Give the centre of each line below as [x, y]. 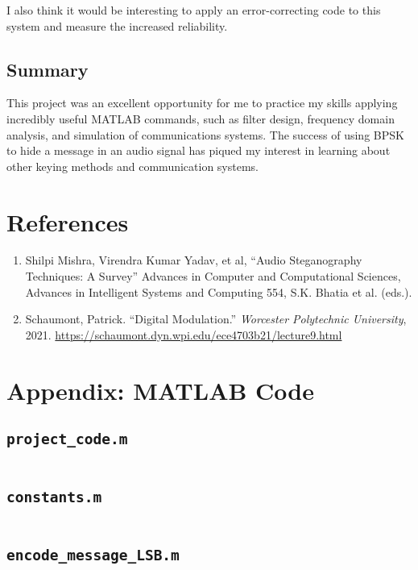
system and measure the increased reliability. [117, 25]
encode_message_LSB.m [93, 555]
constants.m [54, 497]
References [68, 221]
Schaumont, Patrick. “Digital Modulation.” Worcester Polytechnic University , [216, 319]
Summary [48, 69]
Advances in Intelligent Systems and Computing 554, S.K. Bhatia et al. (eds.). [219, 291]
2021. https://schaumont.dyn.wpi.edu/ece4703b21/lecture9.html [184, 334]
